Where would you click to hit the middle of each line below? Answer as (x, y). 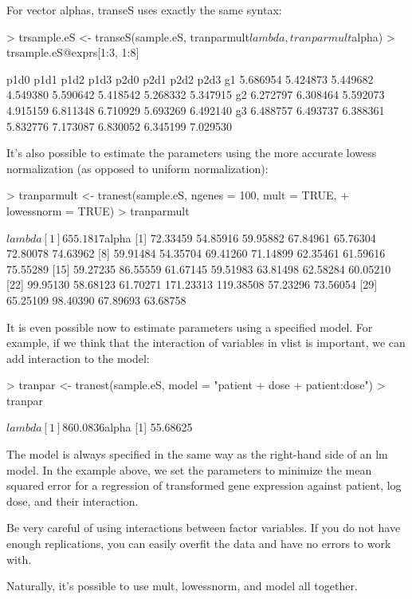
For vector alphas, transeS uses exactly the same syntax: (144, 10)
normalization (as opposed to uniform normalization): (137, 168)
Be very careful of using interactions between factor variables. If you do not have (204, 528)
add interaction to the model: (78, 358)
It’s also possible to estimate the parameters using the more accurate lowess (192, 153)
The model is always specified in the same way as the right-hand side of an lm (197, 454)
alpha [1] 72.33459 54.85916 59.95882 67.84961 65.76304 (240, 237)
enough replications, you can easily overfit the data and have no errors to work (199, 544)
